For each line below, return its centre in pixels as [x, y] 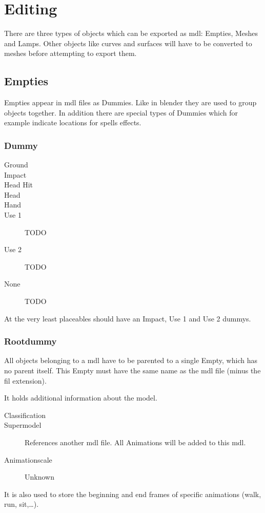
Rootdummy [30, 341]
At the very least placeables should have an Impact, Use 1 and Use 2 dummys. [128, 318]
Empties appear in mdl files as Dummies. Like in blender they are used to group [130, 102]
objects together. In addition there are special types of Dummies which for [121, 112]
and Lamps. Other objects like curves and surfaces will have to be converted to [128, 43]
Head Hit [18, 185]
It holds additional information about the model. [81, 398]
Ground [16, 165]
